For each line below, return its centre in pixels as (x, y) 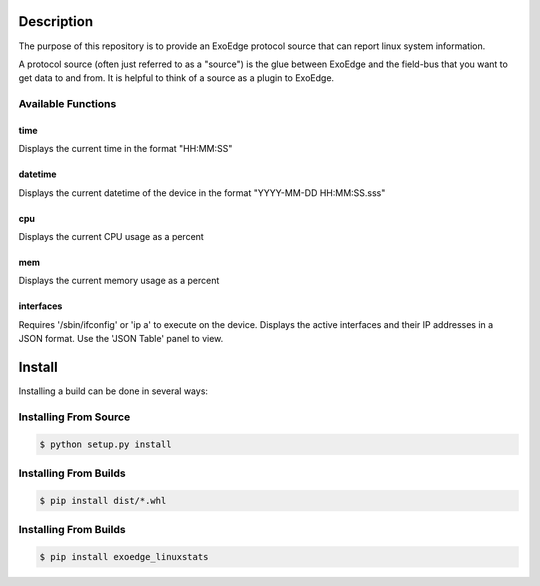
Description (56, 21)
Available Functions (67, 104)
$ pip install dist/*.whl (103, 500)
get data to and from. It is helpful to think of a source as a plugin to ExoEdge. (176, 78)
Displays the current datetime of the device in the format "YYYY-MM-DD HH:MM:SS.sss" (202, 192)
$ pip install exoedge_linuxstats (124, 556)
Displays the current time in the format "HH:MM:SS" (125, 149)
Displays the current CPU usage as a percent (111, 237)
